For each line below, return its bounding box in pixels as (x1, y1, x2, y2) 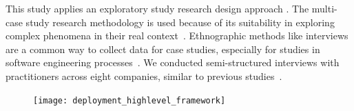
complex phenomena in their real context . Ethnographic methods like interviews (6, 28, 348, 43)
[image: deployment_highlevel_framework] (33, 95, 226, 105)
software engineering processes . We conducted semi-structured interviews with (6, 55, 340, 70)
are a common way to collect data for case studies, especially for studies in (6, 41, 320, 56)
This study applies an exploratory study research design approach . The (6, 1, 309, 15)
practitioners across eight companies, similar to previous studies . (6, 68, 282, 83)
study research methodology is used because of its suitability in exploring (25, 14, 335, 29)
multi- (311, 1, 337, 15)
